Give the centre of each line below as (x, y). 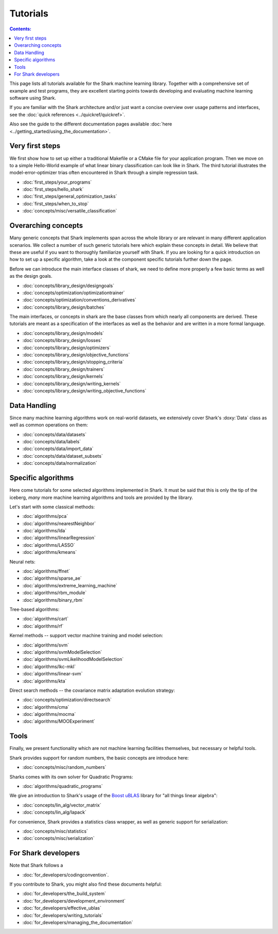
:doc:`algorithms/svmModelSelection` (62, 652)
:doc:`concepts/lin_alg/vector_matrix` (62, 805)
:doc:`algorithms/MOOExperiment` (59, 721)
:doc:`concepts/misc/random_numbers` (64, 767)
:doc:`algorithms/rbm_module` (55, 593)
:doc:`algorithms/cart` (46, 619)
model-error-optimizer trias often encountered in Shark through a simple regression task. (104, 173)
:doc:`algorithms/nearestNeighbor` (59, 523)
